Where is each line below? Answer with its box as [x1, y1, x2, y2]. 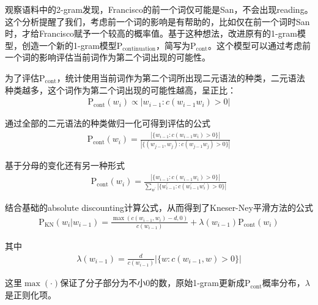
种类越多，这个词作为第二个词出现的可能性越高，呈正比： [5, 83, 236, 96]
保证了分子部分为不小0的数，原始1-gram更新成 [60, 276, 245, 289]
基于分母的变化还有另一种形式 [5, 159, 125, 172]
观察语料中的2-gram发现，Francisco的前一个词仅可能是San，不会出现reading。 [5, 3, 313, 15]
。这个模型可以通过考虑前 [207, 39, 311, 51]
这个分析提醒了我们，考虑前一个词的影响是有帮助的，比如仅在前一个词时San [5, 15, 310, 28]
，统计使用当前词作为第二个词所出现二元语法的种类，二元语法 [56, 71, 305, 84]
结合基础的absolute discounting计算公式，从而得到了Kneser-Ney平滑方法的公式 [5, 200, 313, 213]
